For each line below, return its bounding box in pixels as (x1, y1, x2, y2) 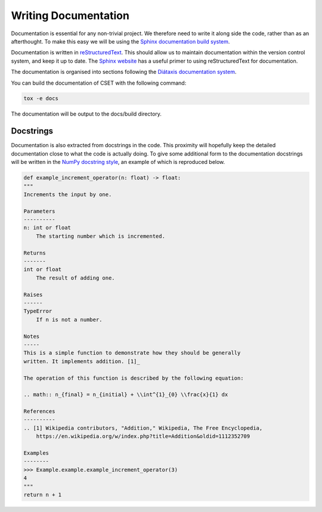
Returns (23, 249, 46, 256)
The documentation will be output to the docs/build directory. (11, 110, 162, 117)
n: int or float (23, 224, 72, 231)
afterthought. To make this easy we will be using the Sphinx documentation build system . (11, 38, 230, 45)
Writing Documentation (11, 9, 129, 22)
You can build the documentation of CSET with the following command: (11, 79, 187, 86)
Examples (23, 450, 49, 457)
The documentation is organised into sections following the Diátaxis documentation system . (11, 69, 237, 76)
